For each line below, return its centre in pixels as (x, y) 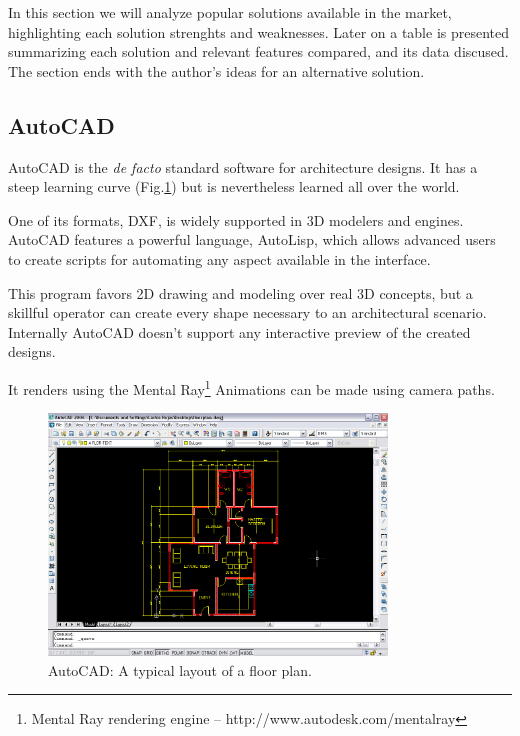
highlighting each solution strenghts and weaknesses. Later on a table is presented (259, 31)
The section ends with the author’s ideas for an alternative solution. (216, 70)
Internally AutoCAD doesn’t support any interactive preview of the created (239, 331)
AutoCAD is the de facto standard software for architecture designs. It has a (243, 166)
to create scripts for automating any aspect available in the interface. (219, 258)
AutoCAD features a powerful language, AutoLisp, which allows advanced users (252, 239)
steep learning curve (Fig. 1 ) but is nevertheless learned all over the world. (234, 186)
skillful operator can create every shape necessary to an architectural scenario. (247, 312)
